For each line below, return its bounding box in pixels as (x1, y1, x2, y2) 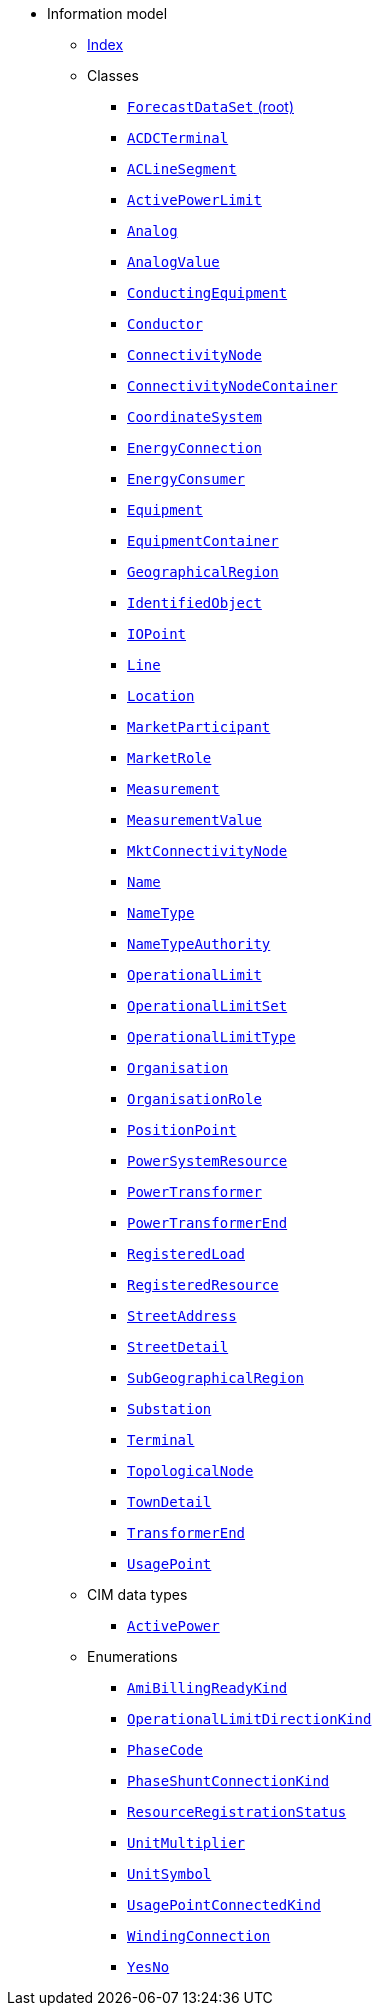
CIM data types (87, 1586, 188, 1603)
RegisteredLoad (127, 1246, 246, 1262)
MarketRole (127, 750, 212, 766)
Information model (47, 5, 168, 22)
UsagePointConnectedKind (127, 1897, 321, 1913)
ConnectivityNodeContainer (127, 378, 338, 394)
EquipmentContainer (127, 533, 279, 549)
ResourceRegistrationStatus (127, 1804, 347, 1820)
